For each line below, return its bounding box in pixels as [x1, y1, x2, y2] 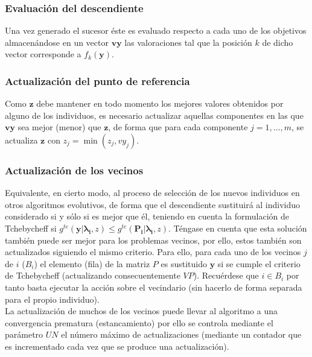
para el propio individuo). [5, 292, 100, 305]
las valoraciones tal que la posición [124, 36, 252, 48]
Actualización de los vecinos [5, 162, 144, 177]
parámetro [5, 328, 43, 341]
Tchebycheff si [5, 222, 57, 234]
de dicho [262, 36, 293, 48]
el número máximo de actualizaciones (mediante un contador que [61, 328, 302, 341]
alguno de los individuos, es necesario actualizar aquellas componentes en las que [5, 109, 304, 121]
